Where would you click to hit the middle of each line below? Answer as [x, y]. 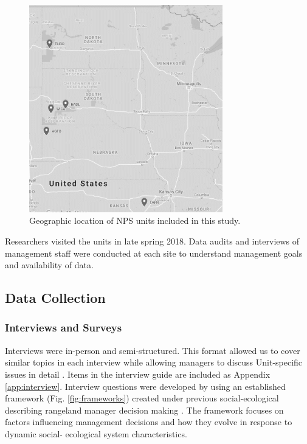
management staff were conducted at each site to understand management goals [154, 253]
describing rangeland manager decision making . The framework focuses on [144, 410]
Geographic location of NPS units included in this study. [135, 220]
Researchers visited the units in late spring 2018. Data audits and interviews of [152, 241]
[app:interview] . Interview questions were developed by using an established [145, 386]
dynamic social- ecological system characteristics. [96, 433]
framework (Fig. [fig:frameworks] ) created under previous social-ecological [142, 398]
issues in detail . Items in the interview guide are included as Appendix [138, 374]
